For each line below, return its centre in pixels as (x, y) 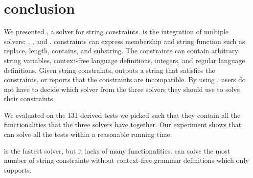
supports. (18, 169)
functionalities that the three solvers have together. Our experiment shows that (123, 124)
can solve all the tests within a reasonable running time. (88, 134)
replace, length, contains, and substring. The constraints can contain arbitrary (121, 51)
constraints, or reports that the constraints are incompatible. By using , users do (125, 79)
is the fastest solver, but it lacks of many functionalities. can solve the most (117, 150)
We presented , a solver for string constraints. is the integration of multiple (116, 32)
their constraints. (30, 99)
